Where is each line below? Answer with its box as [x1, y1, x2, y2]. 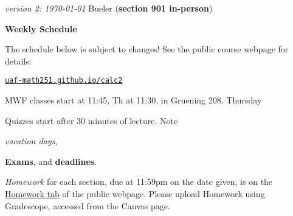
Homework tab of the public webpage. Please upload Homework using [5, 187, 265, 200]
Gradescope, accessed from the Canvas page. [5, 199, 170, 212]
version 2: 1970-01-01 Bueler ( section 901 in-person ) [5, 2, 213, 14]
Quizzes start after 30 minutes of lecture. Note [5, 114, 178, 127]
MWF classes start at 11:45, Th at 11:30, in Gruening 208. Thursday [5, 94, 262, 106]
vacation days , [5, 134, 58, 147]
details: [5, 54, 32, 67]
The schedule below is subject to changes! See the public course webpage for [5, 43, 289, 55]
